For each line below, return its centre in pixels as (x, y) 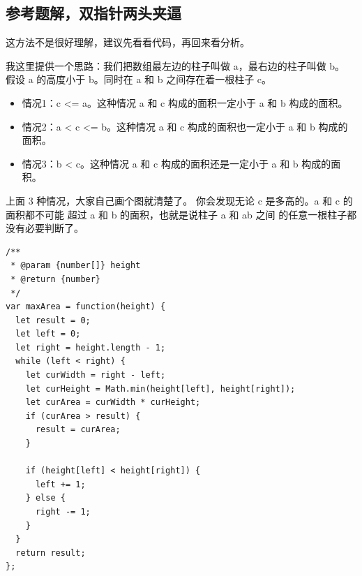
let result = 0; (53, 320)
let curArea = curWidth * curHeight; (113, 403)
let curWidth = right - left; (96, 375)
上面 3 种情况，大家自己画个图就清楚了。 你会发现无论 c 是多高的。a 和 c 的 (179, 200)
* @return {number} (56, 279)
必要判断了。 (54, 228)
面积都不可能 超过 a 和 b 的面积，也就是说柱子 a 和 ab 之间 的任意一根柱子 (176, 214)
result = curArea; (78, 430)
